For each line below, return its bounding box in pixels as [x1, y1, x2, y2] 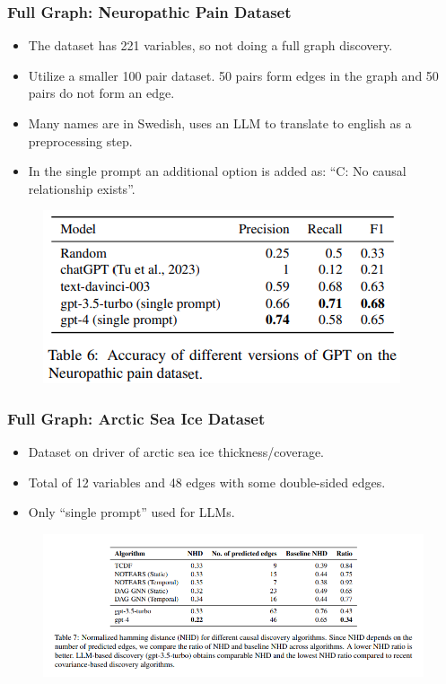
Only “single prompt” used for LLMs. [28, 503, 235, 522]
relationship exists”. [28, 179, 136, 197]
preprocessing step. [28, 131, 133, 150]
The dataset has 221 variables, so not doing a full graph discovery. [28, 36, 393, 55]
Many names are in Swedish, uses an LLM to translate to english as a [28, 114, 412, 132]
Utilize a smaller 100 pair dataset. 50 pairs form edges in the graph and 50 [28, 66, 439, 84]
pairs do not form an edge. [28, 83, 175, 102]
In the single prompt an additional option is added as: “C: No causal [28, 162, 407, 180]
